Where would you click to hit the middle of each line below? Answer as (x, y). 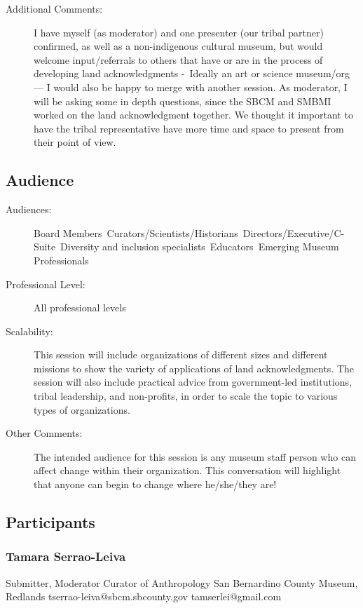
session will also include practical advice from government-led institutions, (193, 382)
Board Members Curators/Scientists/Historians (136, 232)
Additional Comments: (54, 8)
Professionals (61, 260)
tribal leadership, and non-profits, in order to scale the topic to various (186, 396)
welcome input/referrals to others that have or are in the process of (178, 59)
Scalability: (29, 331)
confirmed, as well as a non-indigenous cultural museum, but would (178, 46)
